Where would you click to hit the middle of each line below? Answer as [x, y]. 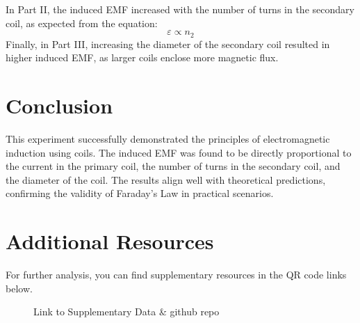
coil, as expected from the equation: [82, 23]
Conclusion [59, 105]
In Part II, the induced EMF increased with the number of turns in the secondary [180, 9]
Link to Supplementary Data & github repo [126, 312]
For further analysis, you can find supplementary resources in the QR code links [176, 275]
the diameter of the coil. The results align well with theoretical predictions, [166, 179]
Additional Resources [110, 241]
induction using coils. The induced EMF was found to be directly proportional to [179, 152]
